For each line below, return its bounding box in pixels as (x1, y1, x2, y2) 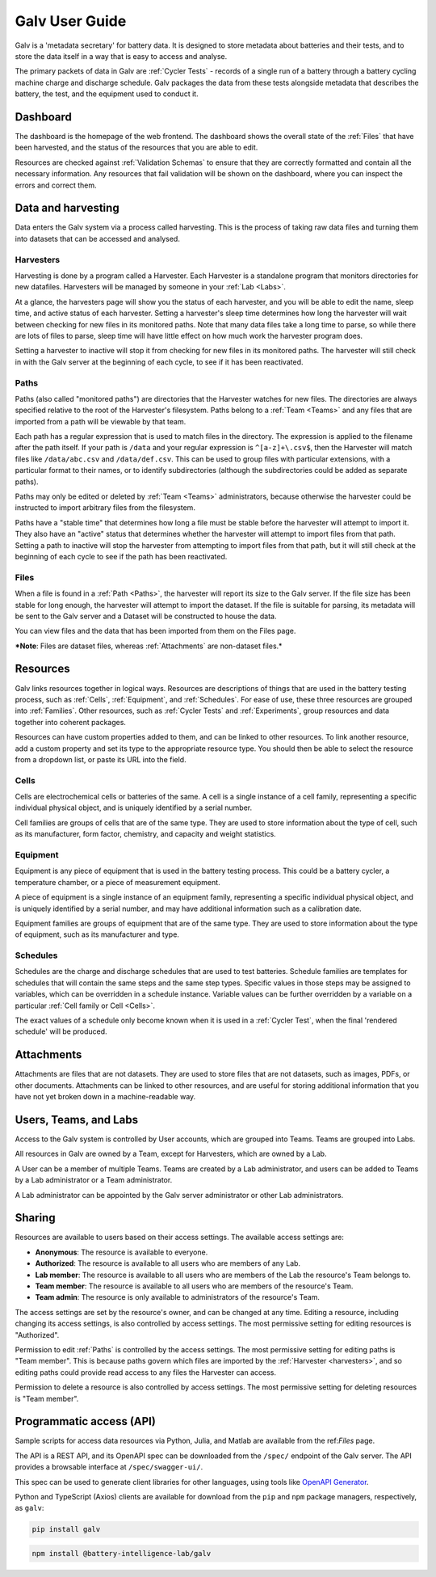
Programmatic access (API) (15, 1415, 157, 1428)
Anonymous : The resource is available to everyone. (35, 1247, 208, 1257)
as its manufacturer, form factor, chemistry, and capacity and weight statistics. (15, 829, 276, 839)
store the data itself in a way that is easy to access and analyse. (15, 51, 228, 61)
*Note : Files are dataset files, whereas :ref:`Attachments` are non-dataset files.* (15, 641, 283, 651)
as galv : (15, 1503, 44, 1513)
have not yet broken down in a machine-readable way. (15, 1092, 196, 1102)
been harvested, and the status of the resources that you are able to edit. (15, 142, 258, 153)
